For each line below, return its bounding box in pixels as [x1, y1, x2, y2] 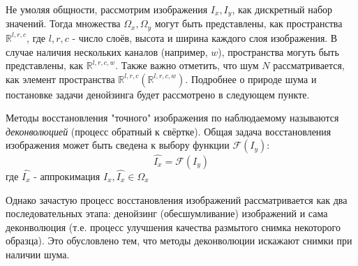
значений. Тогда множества [6, 16, 121, 31]
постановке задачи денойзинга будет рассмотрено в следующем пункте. [6, 87, 310, 101]
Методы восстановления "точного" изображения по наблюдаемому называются [6, 110, 339, 125]
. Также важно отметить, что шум [115, 58, 259, 73]
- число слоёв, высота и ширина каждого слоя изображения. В [72, 30, 338, 45]
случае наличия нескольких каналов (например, [6, 44, 208, 59]
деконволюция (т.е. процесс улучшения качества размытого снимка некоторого [6, 219, 341, 234]
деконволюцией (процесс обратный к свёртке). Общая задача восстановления [6, 124, 331, 138]
